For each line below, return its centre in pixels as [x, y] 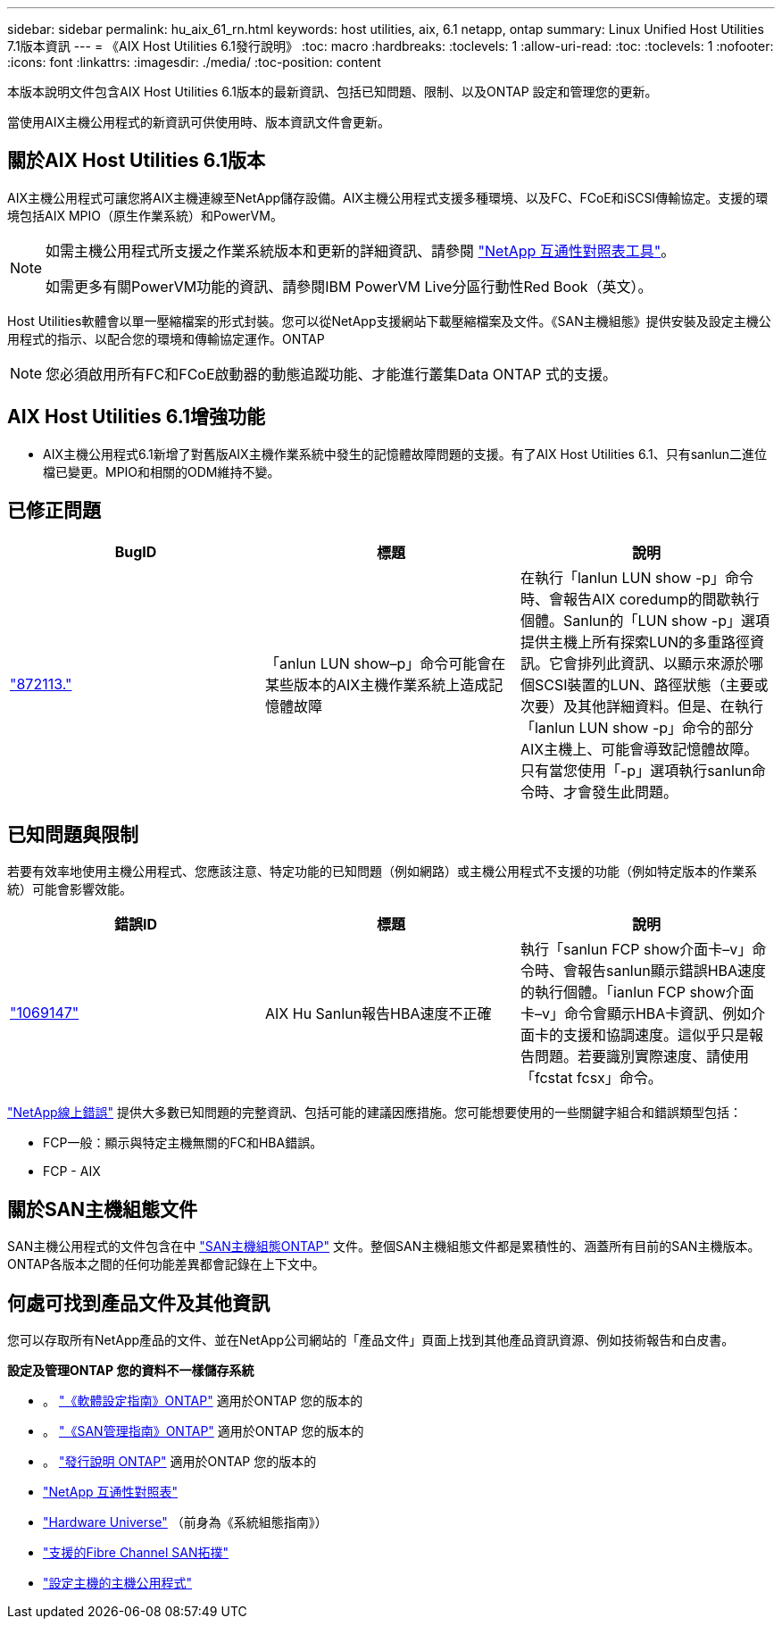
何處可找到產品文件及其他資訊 [138, 1303]
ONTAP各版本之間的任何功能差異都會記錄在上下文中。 [166, 1264]
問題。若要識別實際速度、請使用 [641, 1057]
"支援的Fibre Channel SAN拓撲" [136, 1553]
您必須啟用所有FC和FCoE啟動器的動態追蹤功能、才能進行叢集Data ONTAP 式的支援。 [331, 374]
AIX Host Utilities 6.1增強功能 [136, 417]
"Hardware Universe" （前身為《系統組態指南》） [185, 1522]
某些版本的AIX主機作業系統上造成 [377, 684]
